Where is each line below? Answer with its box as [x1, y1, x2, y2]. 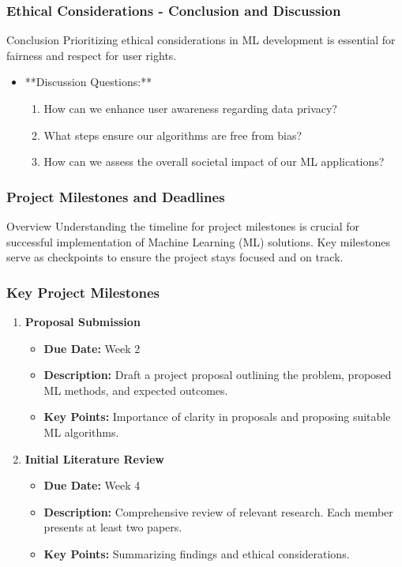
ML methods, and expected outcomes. [43, 381, 228, 398]
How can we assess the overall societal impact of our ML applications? [43, 153, 385, 170]
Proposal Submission [24, 314, 141, 329]
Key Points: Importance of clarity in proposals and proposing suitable [43, 408, 391, 425]
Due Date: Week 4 [43, 477, 141, 494]
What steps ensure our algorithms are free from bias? [43, 126, 302, 143]
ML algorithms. [43, 423, 119, 440]
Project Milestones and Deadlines [6, 186, 225, 206]
